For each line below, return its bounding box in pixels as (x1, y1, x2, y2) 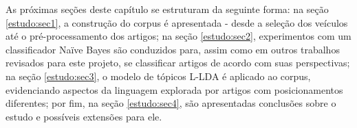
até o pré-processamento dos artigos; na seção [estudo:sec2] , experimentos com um (6, 29, 351, 43)
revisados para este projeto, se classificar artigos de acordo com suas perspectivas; (6, 55, 350, 70)
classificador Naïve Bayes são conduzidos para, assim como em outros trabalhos (6, 42, 340, 56)
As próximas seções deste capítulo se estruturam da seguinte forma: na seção (6, 2, 329, 16)
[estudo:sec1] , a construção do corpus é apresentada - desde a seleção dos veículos (6, 15, 348, 29)
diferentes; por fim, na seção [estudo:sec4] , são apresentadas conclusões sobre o (6, 96, 336, 110)
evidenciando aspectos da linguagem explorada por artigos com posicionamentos (6, 82, 343, 97)
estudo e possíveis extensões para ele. (6, 109, 162, 123)
